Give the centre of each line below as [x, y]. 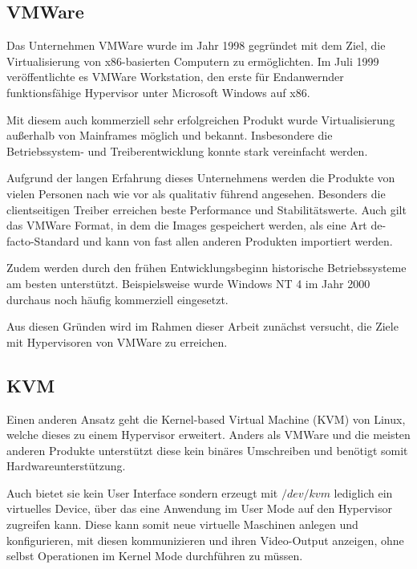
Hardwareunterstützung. [66, 466]
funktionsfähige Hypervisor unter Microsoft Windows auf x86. [158, 92]
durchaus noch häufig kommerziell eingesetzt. [117, 299]
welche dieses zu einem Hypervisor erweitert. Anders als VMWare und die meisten [208, 435]
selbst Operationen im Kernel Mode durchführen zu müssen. [155, 556]
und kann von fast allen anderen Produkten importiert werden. [238, 240]
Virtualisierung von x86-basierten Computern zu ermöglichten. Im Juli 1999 [193, 61]
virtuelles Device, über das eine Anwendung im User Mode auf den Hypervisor [199, 508]
